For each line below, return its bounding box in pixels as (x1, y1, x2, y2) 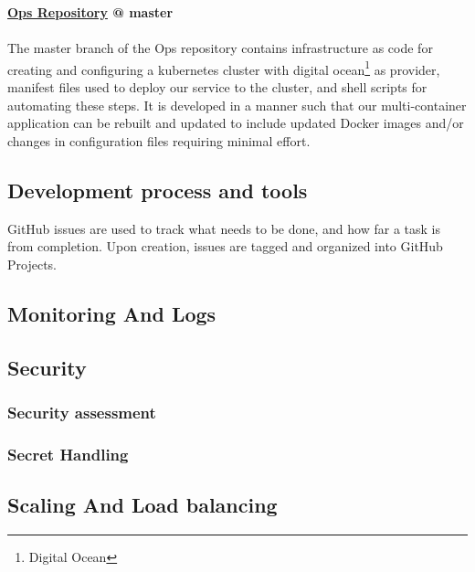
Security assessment (7, 400, 156, 423)
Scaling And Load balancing (7, 491, 278, 519)
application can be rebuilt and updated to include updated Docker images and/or (7, 113, 464, 132)
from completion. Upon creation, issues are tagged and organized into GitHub (7, 237, 443, 256)
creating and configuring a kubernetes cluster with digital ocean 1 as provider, (7, 57, 440, 79)
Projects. (7, 254, 57, 273)
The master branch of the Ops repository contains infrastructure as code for (7, 38, 433, 58)
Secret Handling (7, 442, 129, 465)
